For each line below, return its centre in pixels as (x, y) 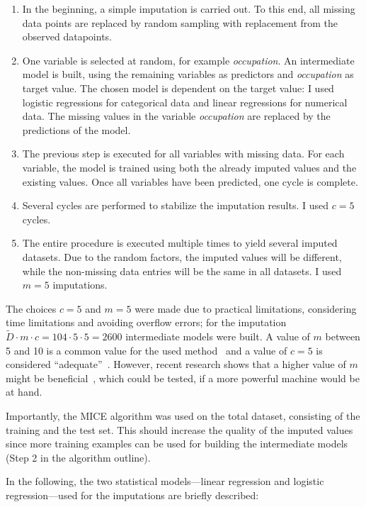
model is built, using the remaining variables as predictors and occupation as (188, 74)
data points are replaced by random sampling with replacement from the (180, 22)
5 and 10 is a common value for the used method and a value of (147, 350)
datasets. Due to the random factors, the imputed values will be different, (182, 256)
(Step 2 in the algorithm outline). (78, 457)
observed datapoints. (67, 37)
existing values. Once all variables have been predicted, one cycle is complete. (190, 181)
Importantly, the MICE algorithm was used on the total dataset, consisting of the (183, 416)
